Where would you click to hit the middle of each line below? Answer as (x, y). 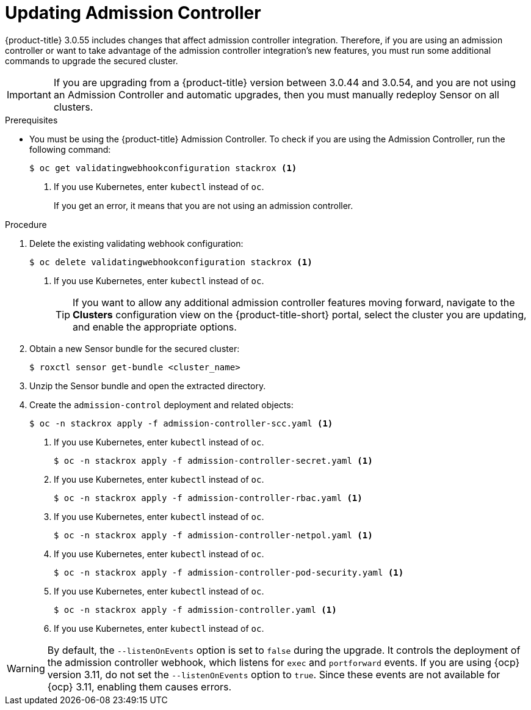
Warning (26, 668)
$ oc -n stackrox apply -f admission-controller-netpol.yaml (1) (213, 535)
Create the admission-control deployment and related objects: (161, 404)
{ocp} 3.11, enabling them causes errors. (139, 686)
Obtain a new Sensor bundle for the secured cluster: (135, 348)
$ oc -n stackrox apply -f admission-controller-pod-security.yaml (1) (229, 572)
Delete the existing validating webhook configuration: (136, 243)
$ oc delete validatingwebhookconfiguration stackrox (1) (171, 262)
